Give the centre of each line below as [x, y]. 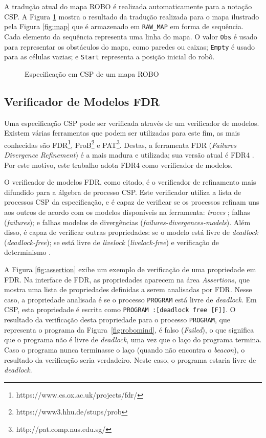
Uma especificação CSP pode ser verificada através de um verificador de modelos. [132, 123]
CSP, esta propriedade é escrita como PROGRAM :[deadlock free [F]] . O [120, 309]
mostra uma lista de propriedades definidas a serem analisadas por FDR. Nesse [128, 289]
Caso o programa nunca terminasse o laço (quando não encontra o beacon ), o [125, 349]
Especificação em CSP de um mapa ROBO [92, 73]
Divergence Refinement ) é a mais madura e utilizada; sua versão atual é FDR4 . [129, 155]
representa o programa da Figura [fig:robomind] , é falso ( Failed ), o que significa [129, 329]
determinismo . [28, 252]
